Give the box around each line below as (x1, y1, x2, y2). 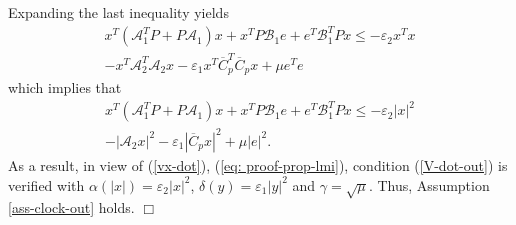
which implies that (8, 77, 122, 98)
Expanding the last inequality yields (8, 2, 229, 22)
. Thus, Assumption (368, 174, 490, 195)
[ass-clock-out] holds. (8, 197, 135, 218)
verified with (8, 174, 85, 195)
